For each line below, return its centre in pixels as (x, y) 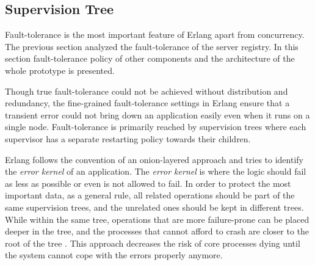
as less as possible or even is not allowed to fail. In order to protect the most (148, 183)
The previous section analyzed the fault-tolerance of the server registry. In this (152, 46)
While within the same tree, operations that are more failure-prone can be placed (157, 219)
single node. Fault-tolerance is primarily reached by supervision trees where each (156, 127)
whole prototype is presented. (60, 70)
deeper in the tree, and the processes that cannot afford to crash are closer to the (157, 231)
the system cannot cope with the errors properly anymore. (114, 255)
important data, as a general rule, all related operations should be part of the (150, 195)
